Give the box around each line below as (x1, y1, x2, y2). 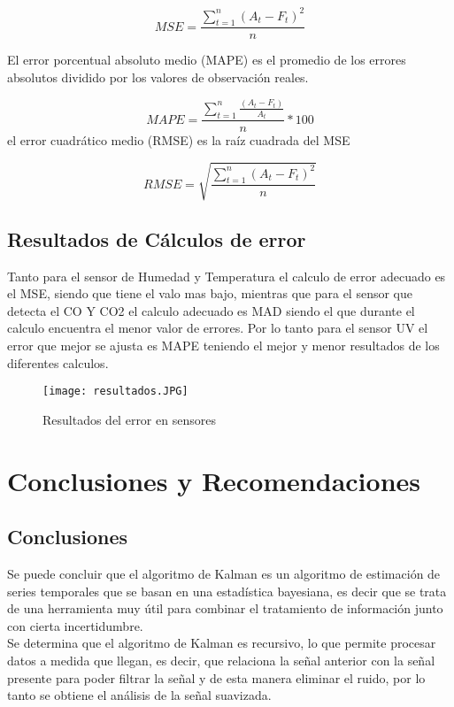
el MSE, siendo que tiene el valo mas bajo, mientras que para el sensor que (7, 284, 412, 303)
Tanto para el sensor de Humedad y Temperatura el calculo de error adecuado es (7, 266, 446, 285)
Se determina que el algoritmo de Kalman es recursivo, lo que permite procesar (7, 634, 436, 652)
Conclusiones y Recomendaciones (7, 462, 420, 498)
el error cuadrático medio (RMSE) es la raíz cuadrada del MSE (7, 131, 350, 150)
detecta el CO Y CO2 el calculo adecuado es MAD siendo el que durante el (7, 301, 415, 319)
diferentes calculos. (7, 353, 109, 372)
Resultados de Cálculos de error (7, 225, 306, 252)
